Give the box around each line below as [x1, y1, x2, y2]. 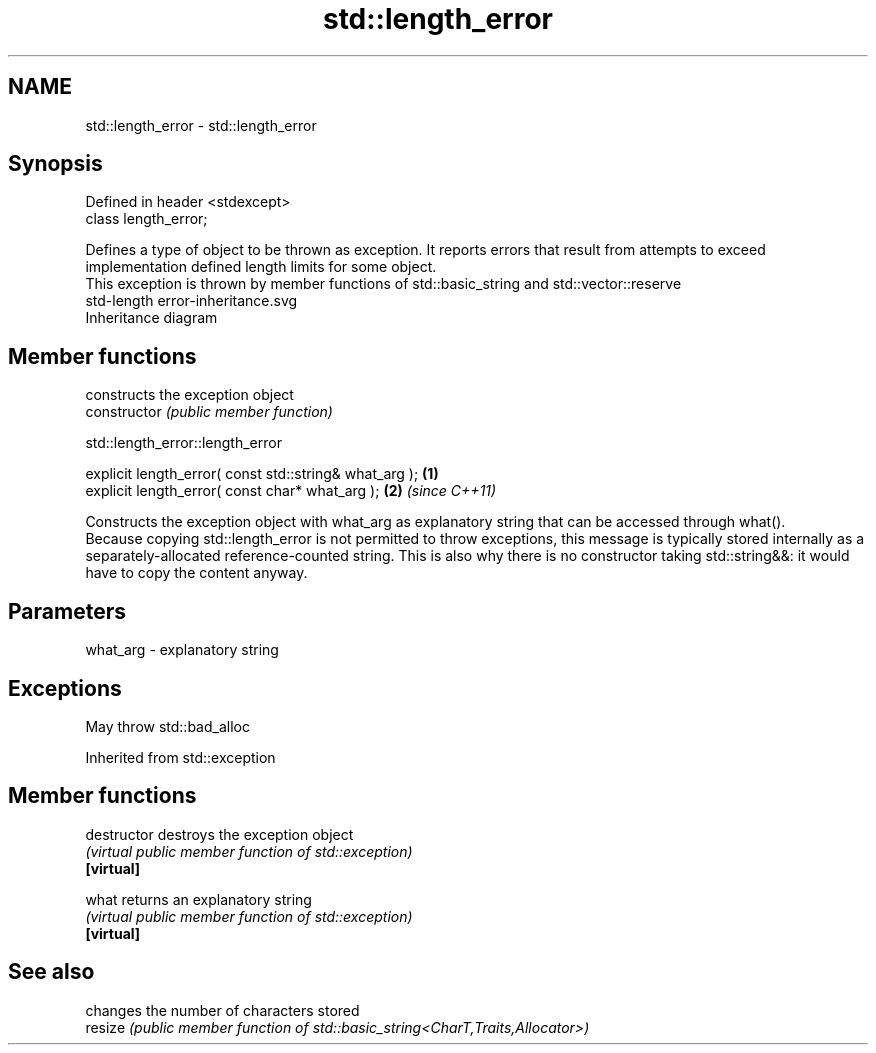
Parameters [8, 598, 126, 624]
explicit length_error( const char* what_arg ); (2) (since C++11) [85, 482, 497, 500]
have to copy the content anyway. [85, 564, 308, 582]
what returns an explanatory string [85, 890, 312, 908]
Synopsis [8, 151, 103, 177]
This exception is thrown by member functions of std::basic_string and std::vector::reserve [85, 275, 682, 293]
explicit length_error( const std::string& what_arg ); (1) [85, 465, 439, 483]
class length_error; [85, 210, 208, 228]
